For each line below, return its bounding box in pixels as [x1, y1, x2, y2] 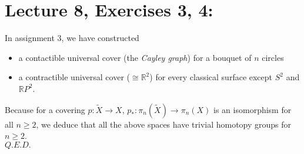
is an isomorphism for [213, 103, 292, 115]
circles [262, 51, 284, 63]
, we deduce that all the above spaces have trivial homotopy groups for [36, 118, 292, 130]
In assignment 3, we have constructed [5, 32, 139, 44]
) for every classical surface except [149, 71, 273, 83]
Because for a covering [5, 103, 85, 115]
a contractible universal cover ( [18, 71, 130, 83]
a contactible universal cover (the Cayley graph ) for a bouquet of [18, 51, 252, 63]
